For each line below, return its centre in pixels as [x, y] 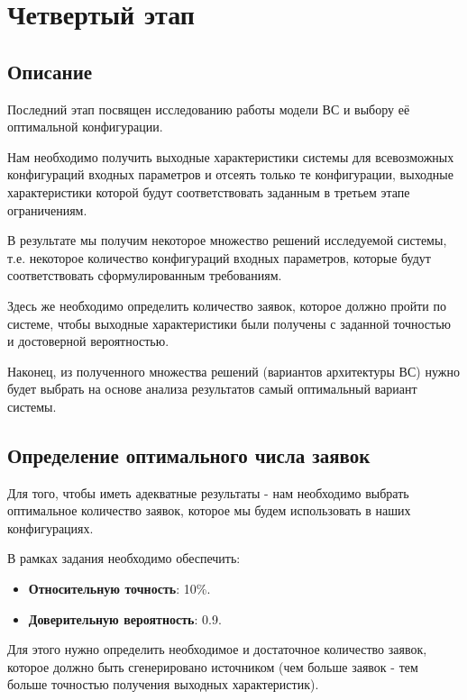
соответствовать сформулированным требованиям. [145, 275]
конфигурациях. [50, 527]
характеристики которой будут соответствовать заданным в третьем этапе [209, 191]
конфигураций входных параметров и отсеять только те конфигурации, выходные [230, 174]
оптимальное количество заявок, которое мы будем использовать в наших [209, 510]
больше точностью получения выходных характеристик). [163, 684]
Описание [50, 71]
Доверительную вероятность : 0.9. [125, 618]
